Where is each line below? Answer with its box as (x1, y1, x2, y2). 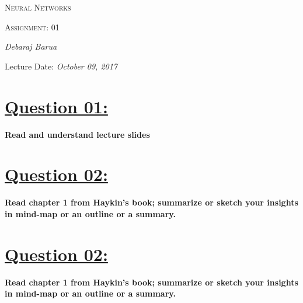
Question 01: (5, 94, 108, 118)
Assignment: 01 (5, 20, 60, 33)
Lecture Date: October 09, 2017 (5, 60, 118, 72)
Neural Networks (5, 1, 71, 13)
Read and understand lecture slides (5, 128, 150, 140)
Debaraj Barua (5, 40, 57, 53)
